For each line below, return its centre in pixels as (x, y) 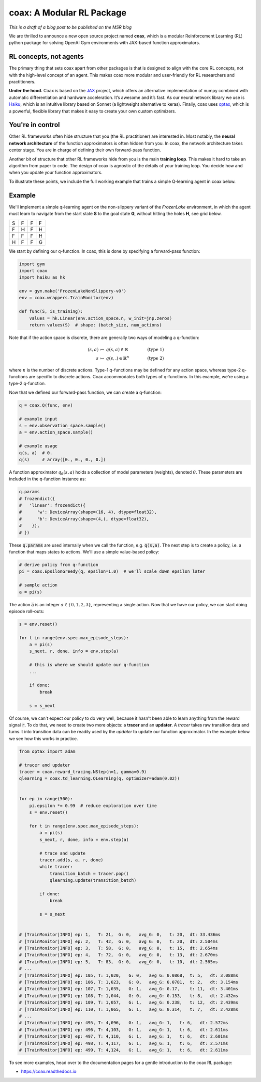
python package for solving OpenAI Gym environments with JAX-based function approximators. (104, 43)
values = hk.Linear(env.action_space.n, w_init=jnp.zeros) (101, 318)
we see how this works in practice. (43, 738)
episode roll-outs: (27, 611)
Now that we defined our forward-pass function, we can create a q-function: (85, 392)
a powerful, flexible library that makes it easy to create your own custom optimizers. (93, 111)
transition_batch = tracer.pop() (89, 873)
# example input (38, 419)
